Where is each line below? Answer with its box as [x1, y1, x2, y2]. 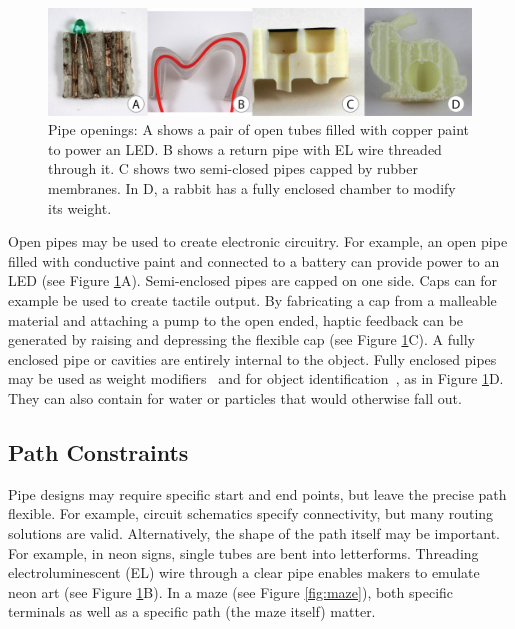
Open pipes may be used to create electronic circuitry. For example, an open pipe [8, 231, 508, 252]
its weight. [48, 197, 112, 218]
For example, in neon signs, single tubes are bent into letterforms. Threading [8, 542, 479, 563]
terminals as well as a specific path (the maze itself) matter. [8, 601, 376, 622]
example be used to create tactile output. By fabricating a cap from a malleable [8, 290, 497, 310]
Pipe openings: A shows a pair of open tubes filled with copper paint [48, 119, 470, 140]
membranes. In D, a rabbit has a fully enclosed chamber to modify [48, 178, 456, 199]
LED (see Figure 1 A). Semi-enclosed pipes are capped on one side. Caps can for [8, 270, 497, 291]
